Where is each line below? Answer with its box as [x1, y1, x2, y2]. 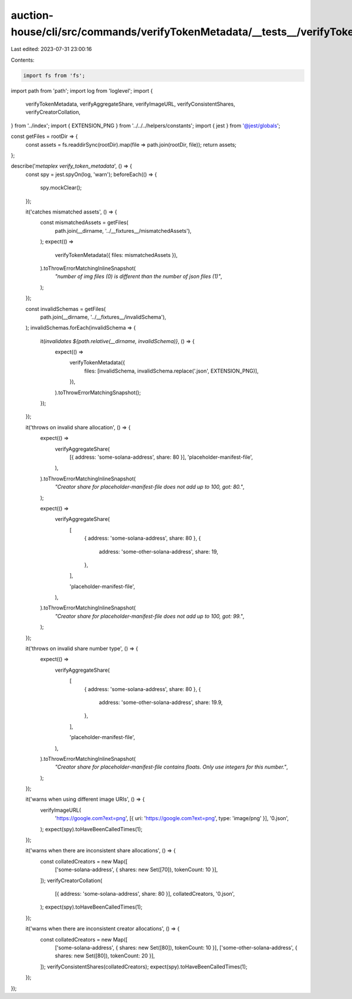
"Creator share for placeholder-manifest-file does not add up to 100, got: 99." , [55, 612, 245, 619]
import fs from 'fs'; [23, 72, 86, 79]
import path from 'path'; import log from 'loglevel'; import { [11, 87, 153, 94]
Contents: [11, 56, 35, 63]
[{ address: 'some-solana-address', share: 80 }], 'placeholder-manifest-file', [69, 453, 253, 460]
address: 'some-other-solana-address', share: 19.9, [99, 699, 223, 706]
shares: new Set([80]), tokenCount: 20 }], [55, 952, 155, 959]
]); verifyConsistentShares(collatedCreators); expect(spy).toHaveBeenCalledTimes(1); [40, 963, 248, 970]
